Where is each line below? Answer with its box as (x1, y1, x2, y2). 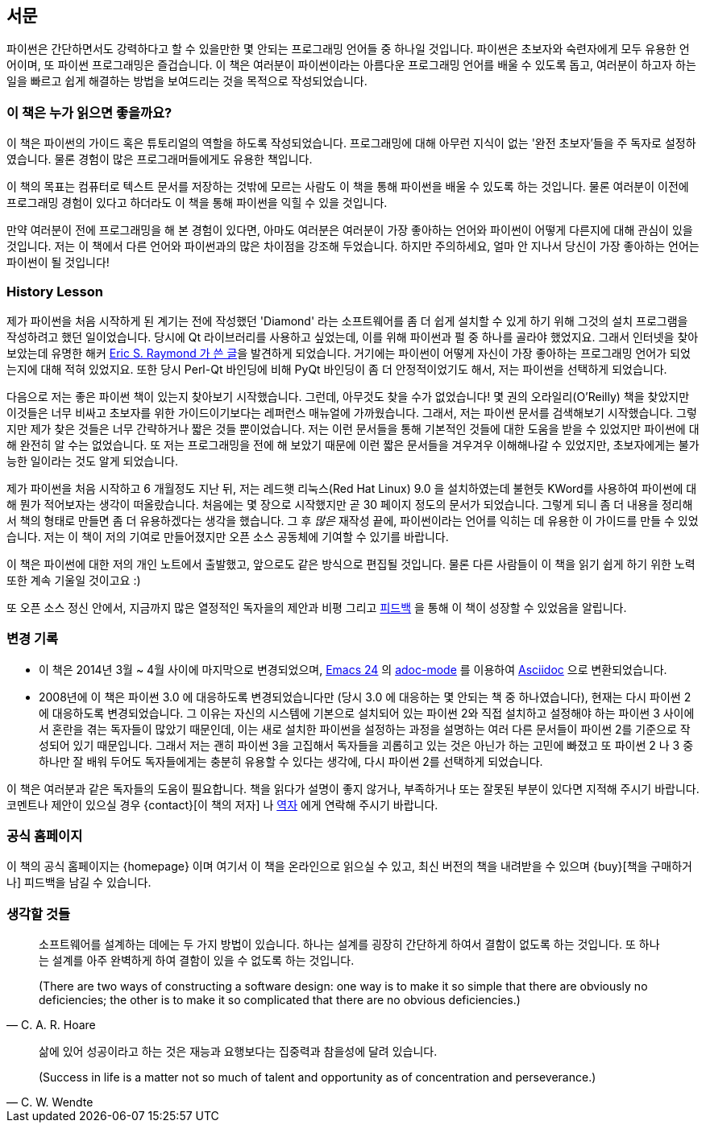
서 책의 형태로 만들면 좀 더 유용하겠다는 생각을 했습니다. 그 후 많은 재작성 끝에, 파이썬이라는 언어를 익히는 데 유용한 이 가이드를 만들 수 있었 (6, 513, 699, 527)
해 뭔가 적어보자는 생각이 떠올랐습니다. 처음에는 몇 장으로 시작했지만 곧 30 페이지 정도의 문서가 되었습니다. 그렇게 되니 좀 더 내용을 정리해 (6, 497, 693, 511)
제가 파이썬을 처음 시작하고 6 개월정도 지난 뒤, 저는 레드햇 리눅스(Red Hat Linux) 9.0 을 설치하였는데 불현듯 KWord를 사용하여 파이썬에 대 (6, 481, 697, 495)
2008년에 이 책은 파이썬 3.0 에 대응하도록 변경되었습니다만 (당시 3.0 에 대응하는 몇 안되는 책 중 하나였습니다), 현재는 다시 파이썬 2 (39, 689, 691, 704)
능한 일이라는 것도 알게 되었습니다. (6, 453, 178, 468)
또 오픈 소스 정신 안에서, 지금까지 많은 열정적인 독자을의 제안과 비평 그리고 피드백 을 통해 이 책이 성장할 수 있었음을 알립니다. (6, 600, 627, 614)
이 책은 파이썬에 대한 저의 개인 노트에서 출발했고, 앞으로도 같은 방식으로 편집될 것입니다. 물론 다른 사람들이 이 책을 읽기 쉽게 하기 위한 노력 (6, 556, 696, 571)
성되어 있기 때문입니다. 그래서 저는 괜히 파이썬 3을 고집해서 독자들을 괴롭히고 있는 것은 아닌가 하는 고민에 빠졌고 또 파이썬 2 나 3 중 (39, 738, 694, 752)
